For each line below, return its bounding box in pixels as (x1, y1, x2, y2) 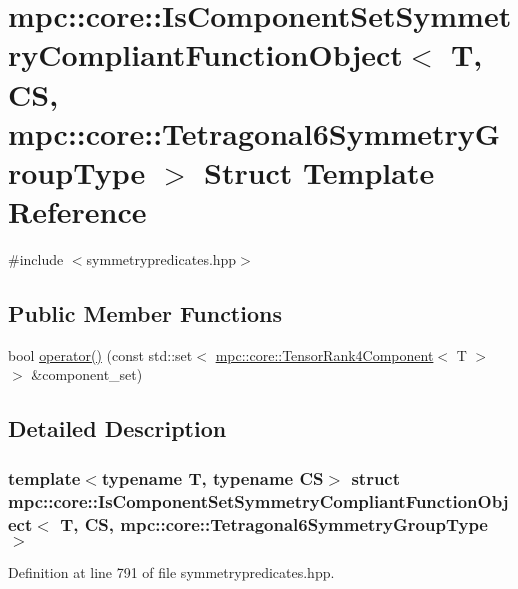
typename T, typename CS (101, 465, 324, 490)
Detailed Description (8, 413, 227, 444)
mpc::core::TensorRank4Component (215, 344, 434, 365)
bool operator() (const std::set (8, 344, 193, 365)
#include (8, 249, 64, 270)
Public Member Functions (8, 298, 282, 329)
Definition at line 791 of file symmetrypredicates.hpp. (8, 561, 335, 582)
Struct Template (203, 151, 435, 192)
